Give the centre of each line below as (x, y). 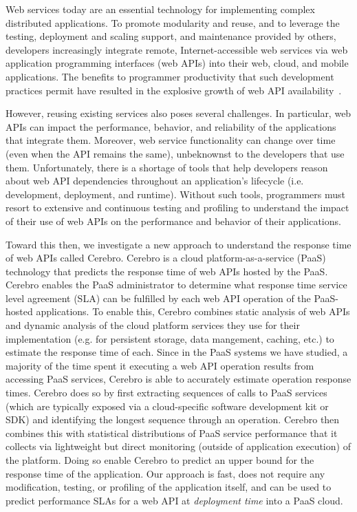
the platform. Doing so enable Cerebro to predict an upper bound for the (160, 460)
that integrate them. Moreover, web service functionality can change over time (171, 140)
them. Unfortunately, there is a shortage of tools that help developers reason (167, 167)
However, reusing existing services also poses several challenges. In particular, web (178, 113)
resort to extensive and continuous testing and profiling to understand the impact (177, 207)
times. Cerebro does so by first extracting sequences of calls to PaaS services (166, 393)
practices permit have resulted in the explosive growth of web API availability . (174, 90)
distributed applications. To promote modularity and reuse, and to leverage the (173, 22)
